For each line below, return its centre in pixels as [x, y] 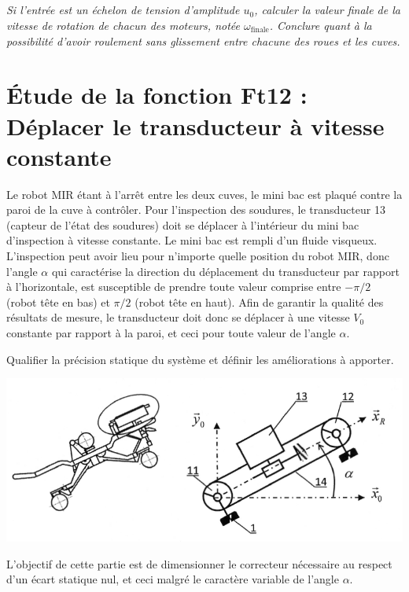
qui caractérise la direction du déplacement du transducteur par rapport [225, 271]
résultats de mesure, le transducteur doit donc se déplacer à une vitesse [178, 317]
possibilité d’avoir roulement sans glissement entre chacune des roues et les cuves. [203, 40]
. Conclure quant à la [321, 25]
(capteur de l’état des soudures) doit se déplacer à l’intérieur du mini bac [183, 224]
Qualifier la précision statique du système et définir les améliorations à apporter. [200, 359]
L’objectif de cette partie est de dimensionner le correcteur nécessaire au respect [199, 563]
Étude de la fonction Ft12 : [157, 95]
